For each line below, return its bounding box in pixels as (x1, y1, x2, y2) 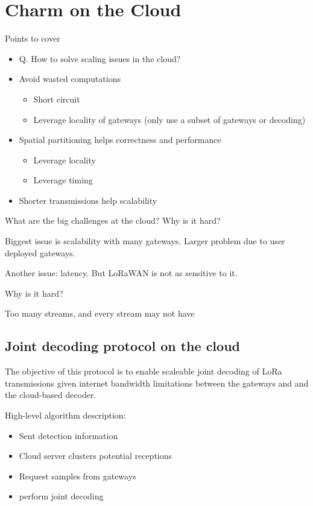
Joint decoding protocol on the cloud (5, 337, 240, 355)
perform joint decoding (19, 490, 104, 502)
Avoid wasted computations (19, 72, 121, 85)
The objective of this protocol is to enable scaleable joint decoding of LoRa (5, 365, 282, 378)
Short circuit (33, 92, 80, 105)
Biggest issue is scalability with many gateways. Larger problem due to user (5, 235, 285, 247)
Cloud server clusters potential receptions (19, 449, 172, 462)
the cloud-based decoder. (5, 388, 96, 401)
